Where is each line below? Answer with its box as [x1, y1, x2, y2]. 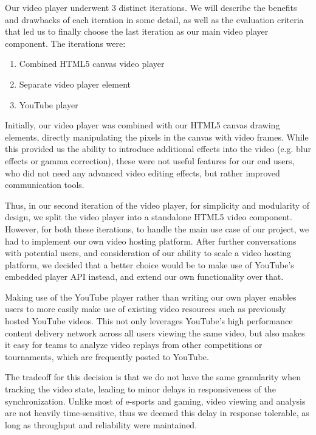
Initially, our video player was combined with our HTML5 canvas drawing [5, 119, 280, 131]
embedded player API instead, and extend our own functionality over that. [5, 270, 284, 283]
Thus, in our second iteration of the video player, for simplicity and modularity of [5, 198, 309, 211]
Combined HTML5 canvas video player [19, 57, 165, 70]
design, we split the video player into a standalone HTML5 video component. [5, 211, 292, 223]
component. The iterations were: [5, 37, 126, 49]
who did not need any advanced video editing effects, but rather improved [5, 166, 280, 179]
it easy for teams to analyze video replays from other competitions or [5, 338, 263, 351]
